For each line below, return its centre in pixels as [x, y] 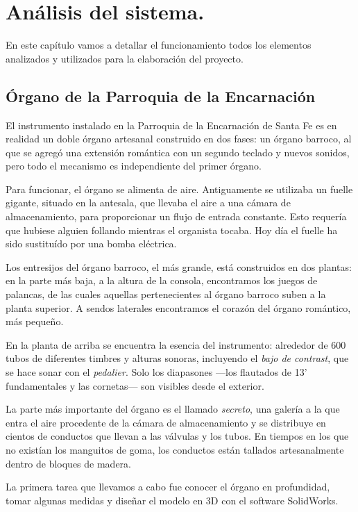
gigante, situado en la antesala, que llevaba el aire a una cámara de [148, 203]
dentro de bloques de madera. [68, 463]
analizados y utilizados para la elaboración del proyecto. [125, 58]
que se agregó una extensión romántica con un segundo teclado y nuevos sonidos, [178, 152]
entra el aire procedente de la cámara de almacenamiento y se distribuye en [166, 422]
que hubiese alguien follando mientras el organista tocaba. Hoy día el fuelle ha [172, 230]
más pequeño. [35, 321]
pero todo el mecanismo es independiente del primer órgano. [134, 166]
